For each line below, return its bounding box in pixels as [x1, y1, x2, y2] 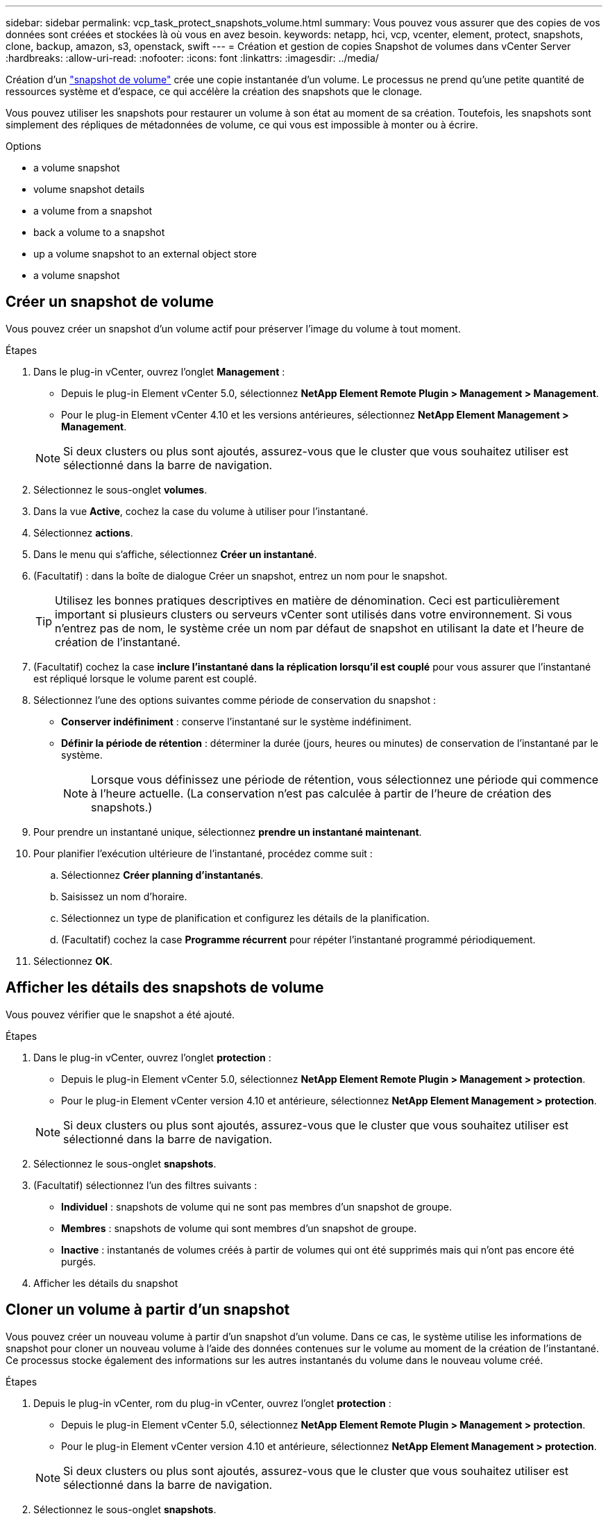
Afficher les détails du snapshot [33, 1277, 178, 1289]
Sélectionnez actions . [33, 526, 133, 539]
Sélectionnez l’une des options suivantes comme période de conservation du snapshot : [33, 693, 437, 706]
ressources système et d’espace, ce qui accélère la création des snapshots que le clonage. [6, 85, 423, 97]
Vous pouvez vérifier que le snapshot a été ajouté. [6, 1008, 235, 1020]
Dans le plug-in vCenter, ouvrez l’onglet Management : [33, 365, 285, 378]
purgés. [61, 1255, 96, 1267]
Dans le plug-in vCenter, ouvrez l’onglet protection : [33, 1051, 271, 1063]
